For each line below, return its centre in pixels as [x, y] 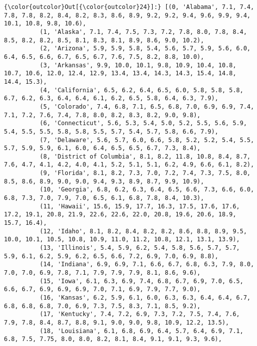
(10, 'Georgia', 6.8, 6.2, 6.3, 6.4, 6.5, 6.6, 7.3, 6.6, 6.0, [147, 190]
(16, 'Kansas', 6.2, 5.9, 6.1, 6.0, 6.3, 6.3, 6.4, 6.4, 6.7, [145, 297]
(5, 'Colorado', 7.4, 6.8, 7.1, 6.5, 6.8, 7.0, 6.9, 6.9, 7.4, [147, 106]
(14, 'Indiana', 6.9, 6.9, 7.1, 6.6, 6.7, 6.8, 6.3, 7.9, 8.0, [147, 264]
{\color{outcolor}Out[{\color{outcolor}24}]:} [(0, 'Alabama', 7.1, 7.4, [129, 7]
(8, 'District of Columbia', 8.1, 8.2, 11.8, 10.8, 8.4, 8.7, [145, 156]
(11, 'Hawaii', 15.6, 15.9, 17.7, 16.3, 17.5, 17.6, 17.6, [140, 206]
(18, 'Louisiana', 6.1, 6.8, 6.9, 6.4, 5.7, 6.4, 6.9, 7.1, [141, 331]
